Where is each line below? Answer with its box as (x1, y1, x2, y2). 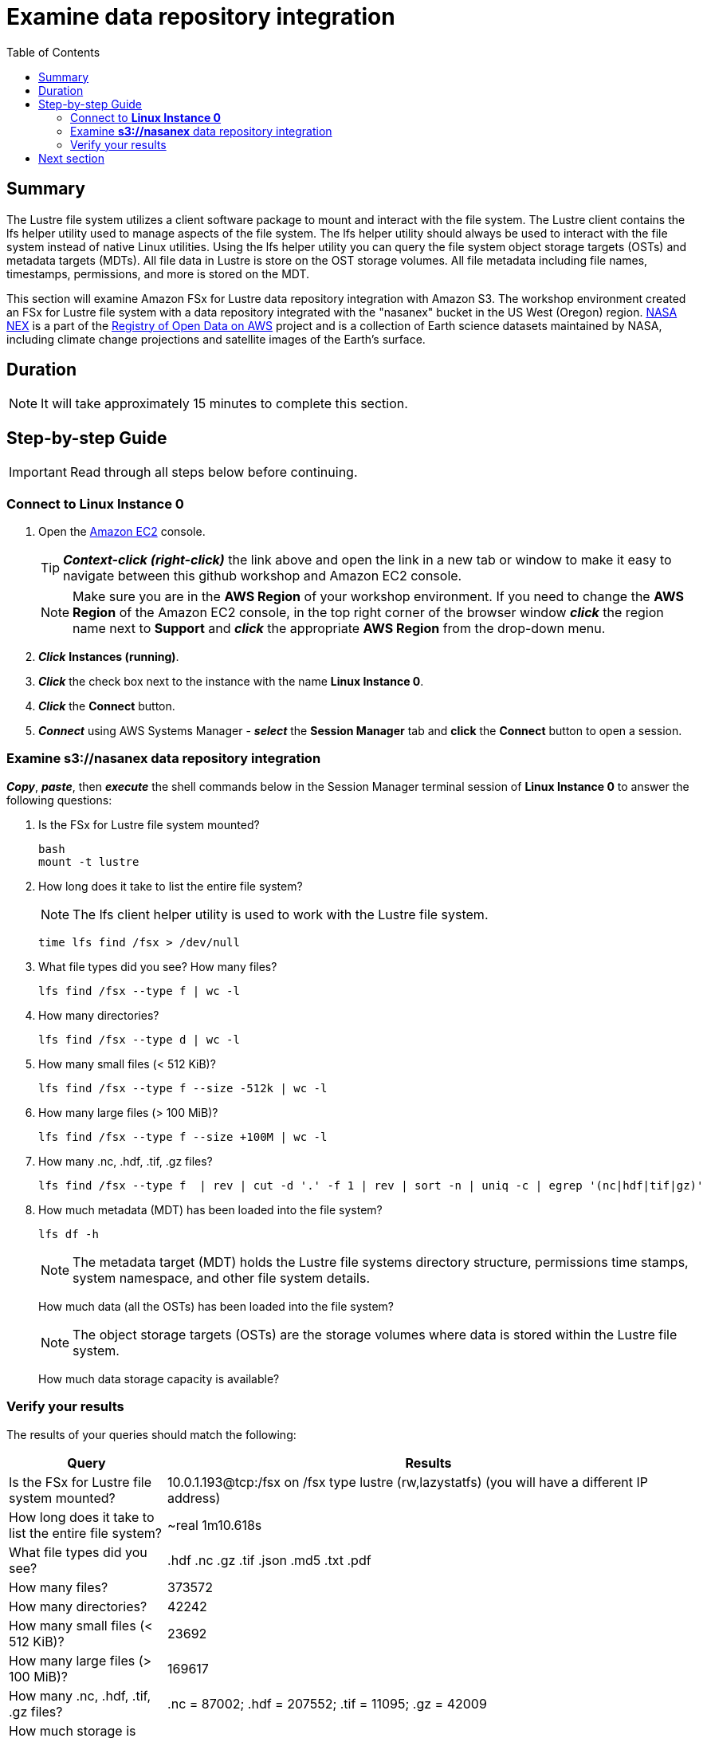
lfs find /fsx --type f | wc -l (38, 984, 240, 997)
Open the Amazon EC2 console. (38, 525, 206, 539)
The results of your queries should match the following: (6, 1427, 297, 1441)
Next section (38, 151, 105, 165)
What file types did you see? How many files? (38, 959, 277, 973)
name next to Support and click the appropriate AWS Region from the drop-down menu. (73, 620, 606, 637)
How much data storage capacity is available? (38, 1371, 280, 1386)
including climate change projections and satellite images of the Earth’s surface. (6, 332, 426, 346)
